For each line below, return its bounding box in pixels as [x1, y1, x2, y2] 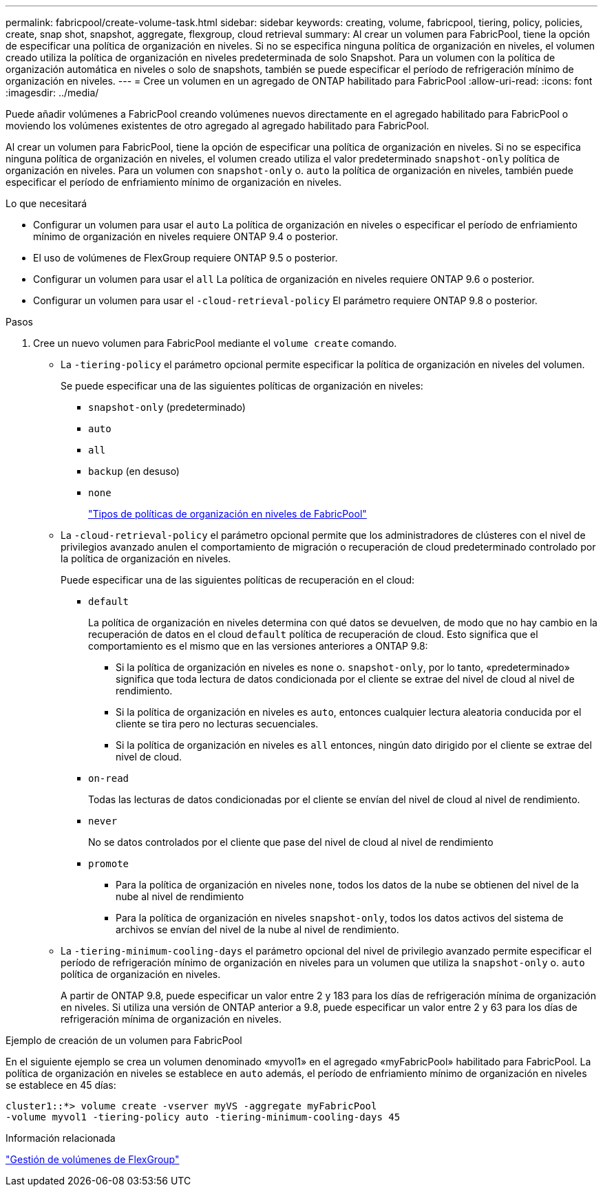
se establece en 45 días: [6, 1079, 116, 1091]
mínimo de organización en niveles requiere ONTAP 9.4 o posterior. [33, 231, 339, 242]
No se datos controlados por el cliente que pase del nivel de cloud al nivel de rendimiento [88, 836, 494, 848]
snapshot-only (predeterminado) [88, 401, 246, 413]
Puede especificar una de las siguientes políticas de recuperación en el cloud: [61, 574, 415, 586]
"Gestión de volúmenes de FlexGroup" [6, 1153, 180, 1165]
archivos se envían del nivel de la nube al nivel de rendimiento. [116, 924, 399, 935]
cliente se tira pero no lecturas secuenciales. [116, 718, 319, 730]
